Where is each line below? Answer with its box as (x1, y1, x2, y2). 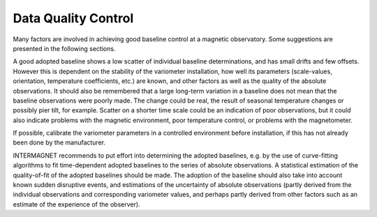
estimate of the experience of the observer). (13, 200, 140, 209)
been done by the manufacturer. (13, 138, 106, 147)
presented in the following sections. (13, 44, 116, 52)
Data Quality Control (13, 10, 134, 26)
